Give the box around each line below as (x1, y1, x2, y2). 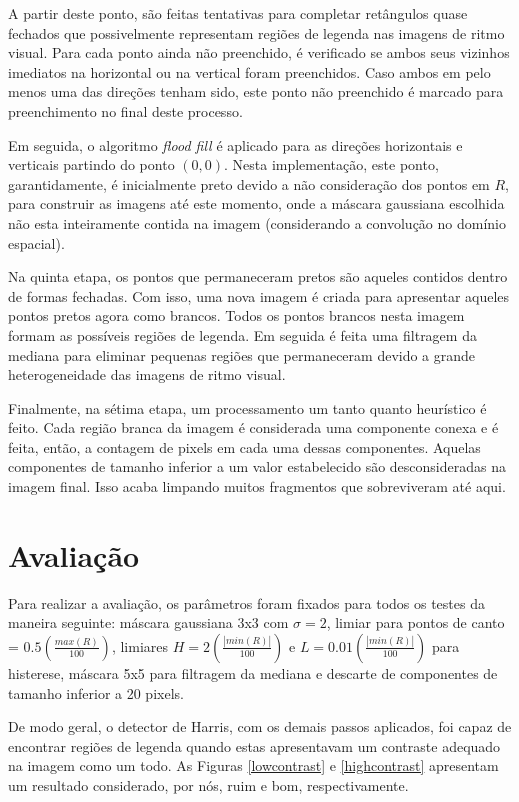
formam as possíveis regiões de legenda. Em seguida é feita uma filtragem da (8, 324, 477, 345)
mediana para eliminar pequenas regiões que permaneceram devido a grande (8, 344, 476, 365)
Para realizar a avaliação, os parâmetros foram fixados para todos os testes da (8, 592, 485, 613)
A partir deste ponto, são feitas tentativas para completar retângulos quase (8, 3, 468, 23)
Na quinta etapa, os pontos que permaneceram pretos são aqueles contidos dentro (8, 266, 508, 287)
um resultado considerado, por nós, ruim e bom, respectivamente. (8, 774, 409, 795)
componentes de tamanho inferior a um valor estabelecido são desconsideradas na (8, 456, 506, 477)
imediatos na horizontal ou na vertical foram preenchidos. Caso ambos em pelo (8, 61, 491, 82)
